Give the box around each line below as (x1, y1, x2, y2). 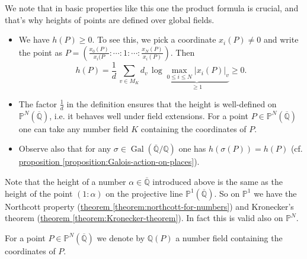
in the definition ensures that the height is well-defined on (66, 97, 277, 110)
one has (178, 142, 206, 155)
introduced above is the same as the (152, 175, 283, 187)
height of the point (5, 187, 73, 199)
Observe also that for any (18, 142, 111, 155)
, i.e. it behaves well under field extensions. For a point (49, 109, 248, 121)
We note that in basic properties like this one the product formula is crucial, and (5, 2, 299, 14)
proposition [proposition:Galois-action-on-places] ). (18, 155, 200, 168)
